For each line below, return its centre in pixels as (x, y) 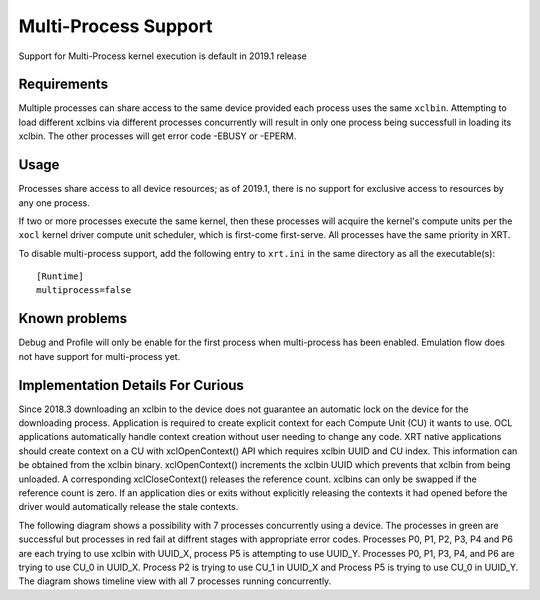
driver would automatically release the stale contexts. (128, 507)
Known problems (73, 318)
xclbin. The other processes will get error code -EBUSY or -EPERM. (157, 136)
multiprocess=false (84, 290)
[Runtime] (60, 276)
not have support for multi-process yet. (99, 356)
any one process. (54, 202)
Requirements (63, 84)
